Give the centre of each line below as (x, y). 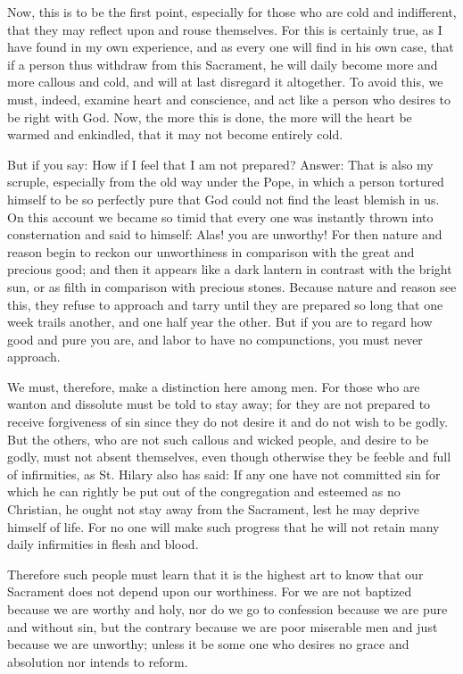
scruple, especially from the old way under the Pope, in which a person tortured (226, 182)
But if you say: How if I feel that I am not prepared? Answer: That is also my (220, 164)
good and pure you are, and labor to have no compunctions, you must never (215, 339)
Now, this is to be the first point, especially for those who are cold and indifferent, (232, 12)
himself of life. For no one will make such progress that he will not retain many (223, 526)
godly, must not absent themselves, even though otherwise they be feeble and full (229, 457)
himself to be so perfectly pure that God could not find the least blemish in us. (223, 199)
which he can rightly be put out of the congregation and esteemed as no (204, 491)
